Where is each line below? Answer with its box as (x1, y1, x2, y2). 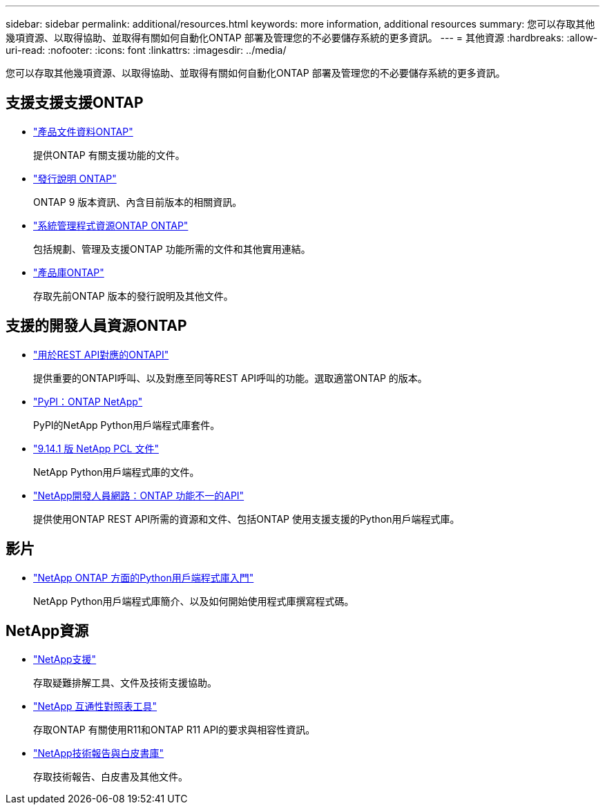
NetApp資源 (6, 621, 89, 639)
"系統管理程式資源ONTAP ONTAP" (33, 219, 189, 231)
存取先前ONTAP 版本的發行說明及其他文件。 (33, 289, 233, 302)
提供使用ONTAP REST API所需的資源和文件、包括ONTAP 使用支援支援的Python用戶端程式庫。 (33, 512, 460, 525)
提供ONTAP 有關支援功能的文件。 (33, 148, 185, 161)
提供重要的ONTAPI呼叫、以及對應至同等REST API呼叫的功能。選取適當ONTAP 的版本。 (33, 372, 428, 384)
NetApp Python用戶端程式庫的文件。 (33, 465, 200, 478)
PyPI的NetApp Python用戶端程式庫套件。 (33, 418, 220, 431)
